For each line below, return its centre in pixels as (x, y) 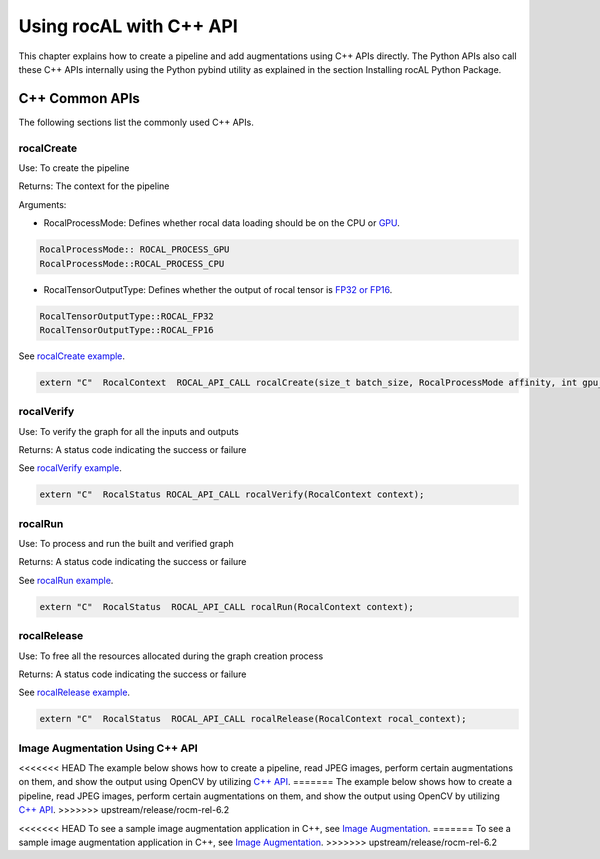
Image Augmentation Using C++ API (108, 748)
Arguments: (42, 204)
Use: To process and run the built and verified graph (126, 544)
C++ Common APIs (79, 98)
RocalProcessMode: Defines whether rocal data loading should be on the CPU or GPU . (221, 223)
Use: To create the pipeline (74, 167)
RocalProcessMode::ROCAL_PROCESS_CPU (132, 263)
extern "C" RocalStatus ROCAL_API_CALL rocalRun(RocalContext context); (227, 606)
